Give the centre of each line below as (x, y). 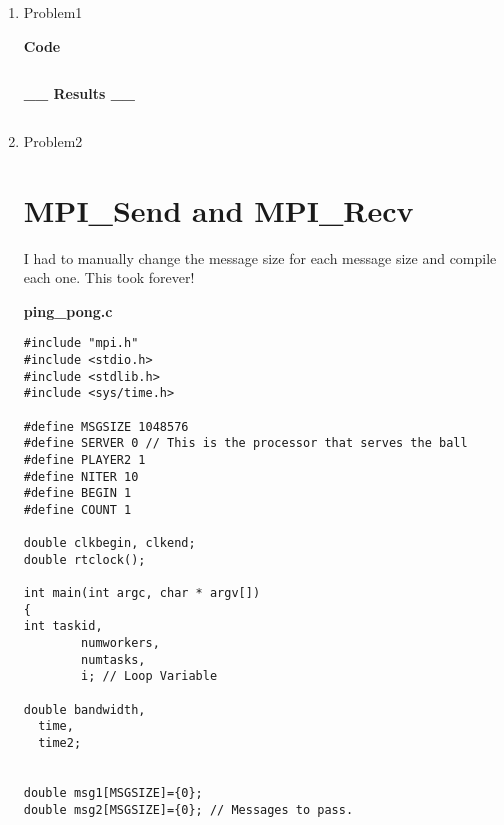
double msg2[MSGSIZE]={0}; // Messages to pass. (188, 809)
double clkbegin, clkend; (109, 543)
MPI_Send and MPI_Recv (218, 209)
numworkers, (120, 643)
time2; (60, 743)
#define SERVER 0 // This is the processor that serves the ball (245, 443)
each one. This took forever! (109, 277)
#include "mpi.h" (81, 343)
